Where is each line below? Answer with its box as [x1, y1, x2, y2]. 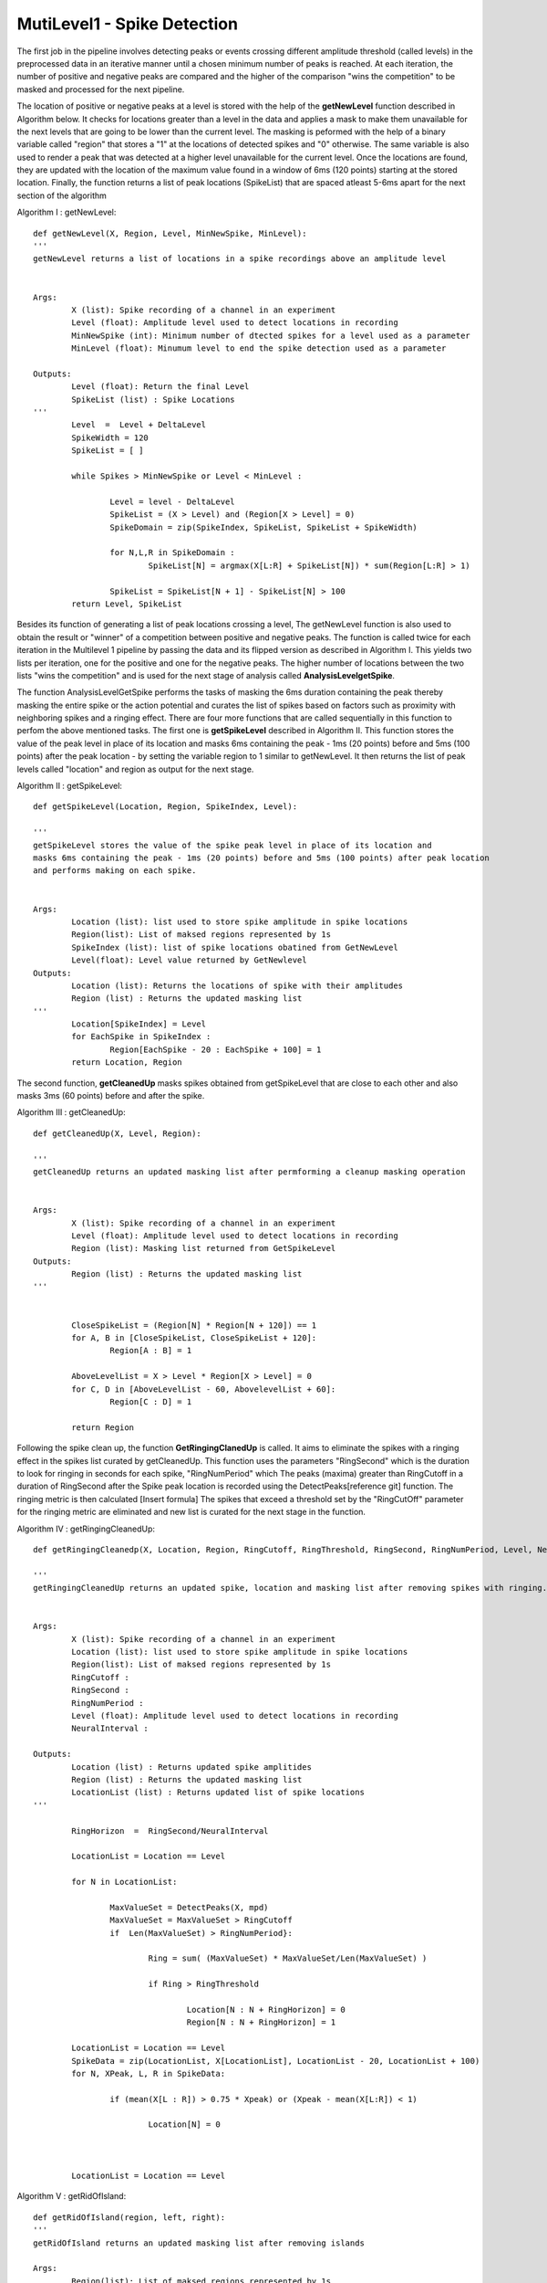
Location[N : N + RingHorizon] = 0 [186, 2004, 346, 2015]
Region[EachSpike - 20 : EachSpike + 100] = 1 [109, 1044, 322, 1055]
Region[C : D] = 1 [109, 1397, 192, 1406]
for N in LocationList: [71, 1877, 178, 1888]
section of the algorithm [16, 190, 107, 201]
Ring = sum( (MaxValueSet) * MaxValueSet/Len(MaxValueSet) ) [148, 1953, 428, 1963]
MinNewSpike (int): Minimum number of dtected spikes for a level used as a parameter [71, 330, 471, 341]
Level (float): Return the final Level [71, 382, 250, 392]
